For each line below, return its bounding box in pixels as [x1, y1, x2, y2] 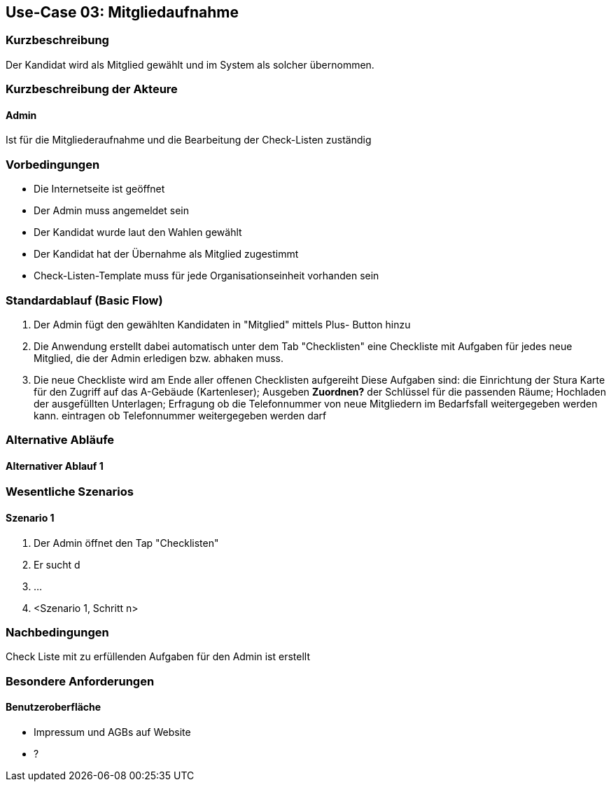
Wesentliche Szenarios [6, 485, 134, 499]
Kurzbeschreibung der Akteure [6, 82, 178, 97]
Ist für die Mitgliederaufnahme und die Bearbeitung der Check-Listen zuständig [6, 134, 372, 146]
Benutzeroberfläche [6, 701, 101, 713]
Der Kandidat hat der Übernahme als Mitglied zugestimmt [34, 248, 299, 260]
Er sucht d [34, 558, 80, 571]
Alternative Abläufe [6, 433, 115, 447]
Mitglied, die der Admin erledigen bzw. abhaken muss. [34, 351, 283, 364]
